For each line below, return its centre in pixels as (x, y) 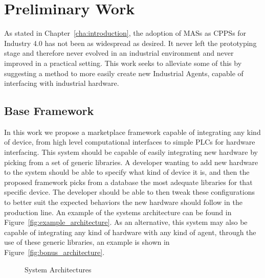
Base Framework (49, 111)
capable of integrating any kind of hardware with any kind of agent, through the (130, 232)
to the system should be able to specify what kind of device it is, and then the (127, 172)
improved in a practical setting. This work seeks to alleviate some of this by (123, 63)
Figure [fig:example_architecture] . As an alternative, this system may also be (126, 222)
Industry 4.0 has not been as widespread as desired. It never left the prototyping (130, 43)
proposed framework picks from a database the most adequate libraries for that (128, 182)
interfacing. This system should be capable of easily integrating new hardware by (131, 152)
